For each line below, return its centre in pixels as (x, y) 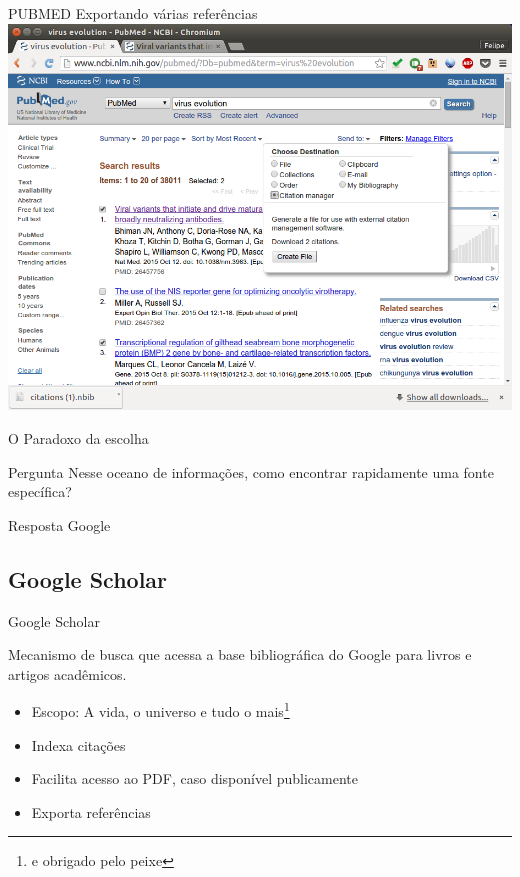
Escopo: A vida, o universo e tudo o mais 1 (160, 709)
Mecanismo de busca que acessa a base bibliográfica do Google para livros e (240, 654)
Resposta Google (59, 524)
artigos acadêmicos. (67, 673)
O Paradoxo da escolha (78, 437)
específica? (40, 491)
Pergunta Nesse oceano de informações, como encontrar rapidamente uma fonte (251, 471)
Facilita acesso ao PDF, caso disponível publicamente (194, 778)
